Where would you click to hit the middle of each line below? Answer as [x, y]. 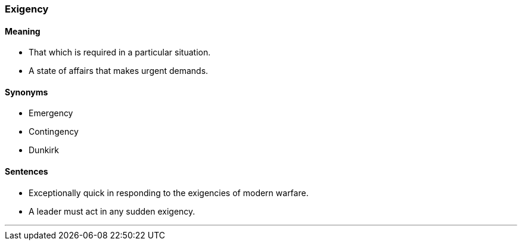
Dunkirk [44, 150]
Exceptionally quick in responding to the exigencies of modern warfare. [169, 193]
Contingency [54, 132]
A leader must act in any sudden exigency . [112, 211]
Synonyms [27, 92]
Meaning [23, 31]
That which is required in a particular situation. [120, 52]
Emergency [51, 113]
